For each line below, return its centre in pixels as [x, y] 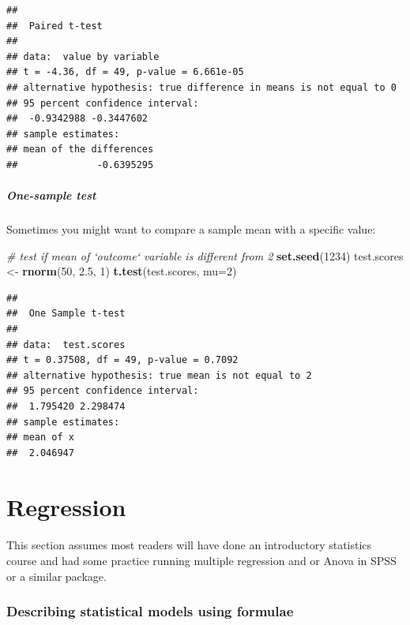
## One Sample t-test [66, 314]
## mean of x [40, 438]
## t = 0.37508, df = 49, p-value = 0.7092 [122, 360]
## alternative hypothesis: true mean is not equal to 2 [159, 375]
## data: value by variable [83, 56]
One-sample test [51, 195]
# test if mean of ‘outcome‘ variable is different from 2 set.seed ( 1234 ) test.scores [205, 255]
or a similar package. [56, 576]
